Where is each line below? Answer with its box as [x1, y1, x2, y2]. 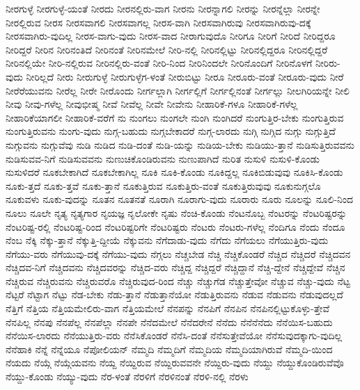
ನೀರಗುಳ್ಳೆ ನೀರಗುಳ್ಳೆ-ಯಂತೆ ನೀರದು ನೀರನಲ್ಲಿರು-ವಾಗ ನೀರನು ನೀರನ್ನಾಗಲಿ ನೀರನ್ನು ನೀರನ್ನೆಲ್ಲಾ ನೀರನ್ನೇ [6, 1, 320, 15]
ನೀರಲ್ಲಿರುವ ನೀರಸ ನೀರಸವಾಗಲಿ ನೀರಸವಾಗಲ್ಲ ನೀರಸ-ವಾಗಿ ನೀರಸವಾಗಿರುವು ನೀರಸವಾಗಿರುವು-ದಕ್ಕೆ [6, 15, 311, 29]
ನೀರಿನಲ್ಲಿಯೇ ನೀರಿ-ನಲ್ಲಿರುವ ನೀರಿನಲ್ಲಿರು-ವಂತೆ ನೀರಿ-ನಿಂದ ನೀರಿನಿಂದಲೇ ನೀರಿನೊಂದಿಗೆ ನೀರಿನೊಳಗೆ [6, 56, 313, 70]
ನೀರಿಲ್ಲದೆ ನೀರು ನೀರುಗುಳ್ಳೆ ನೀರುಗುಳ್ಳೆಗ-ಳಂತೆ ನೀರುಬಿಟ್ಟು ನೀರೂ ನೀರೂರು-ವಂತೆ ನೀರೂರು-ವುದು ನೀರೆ [26, 69, 344, 83]
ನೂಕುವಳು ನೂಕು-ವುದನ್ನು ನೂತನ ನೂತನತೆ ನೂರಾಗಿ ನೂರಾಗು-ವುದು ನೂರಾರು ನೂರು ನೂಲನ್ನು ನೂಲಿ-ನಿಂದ [6, 192, 354, 206]
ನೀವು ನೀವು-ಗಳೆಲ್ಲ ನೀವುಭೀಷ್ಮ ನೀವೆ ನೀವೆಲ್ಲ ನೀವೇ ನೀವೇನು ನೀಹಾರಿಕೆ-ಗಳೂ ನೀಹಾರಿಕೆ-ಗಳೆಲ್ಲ [6, 97, 298, 111]
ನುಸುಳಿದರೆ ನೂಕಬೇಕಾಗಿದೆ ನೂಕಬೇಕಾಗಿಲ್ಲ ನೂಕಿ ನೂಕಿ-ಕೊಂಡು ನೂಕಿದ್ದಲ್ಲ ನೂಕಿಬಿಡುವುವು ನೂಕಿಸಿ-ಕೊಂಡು [6, 165, 343, 179]
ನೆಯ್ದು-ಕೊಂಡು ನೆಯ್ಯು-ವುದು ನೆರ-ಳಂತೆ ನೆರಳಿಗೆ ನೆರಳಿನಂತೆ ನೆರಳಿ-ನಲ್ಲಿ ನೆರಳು [6, 369, 249, 384]
